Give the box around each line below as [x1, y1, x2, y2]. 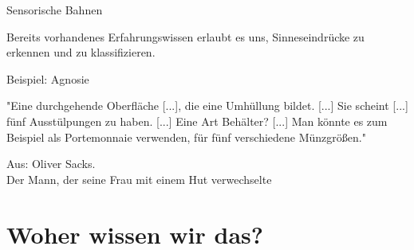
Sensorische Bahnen [6, 2, 103, 18]
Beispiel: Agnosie [6, 70, 89, 87]
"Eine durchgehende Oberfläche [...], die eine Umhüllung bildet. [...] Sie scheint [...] [6, 97, 408, 114]
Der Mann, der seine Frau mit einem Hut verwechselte [6, 170, 272, 187]
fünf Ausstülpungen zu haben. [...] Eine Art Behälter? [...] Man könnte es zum [6, 112, 388, 129]
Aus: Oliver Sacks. [6, 155, 96, 172]
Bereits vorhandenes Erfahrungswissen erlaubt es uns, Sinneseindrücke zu [6, 28, 365, 45]
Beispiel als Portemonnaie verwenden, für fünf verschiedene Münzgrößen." [6, 128, 366, 145]
